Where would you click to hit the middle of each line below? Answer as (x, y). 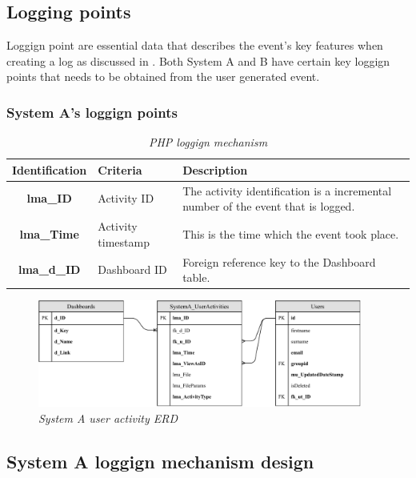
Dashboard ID (132, 269)
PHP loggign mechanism (208, 142)
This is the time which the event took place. (291, 233)
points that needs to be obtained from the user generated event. (163, 76)
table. (196, 277)
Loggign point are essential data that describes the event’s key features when (195, 45)
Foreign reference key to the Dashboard (279, 261)
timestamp (124, 241)
